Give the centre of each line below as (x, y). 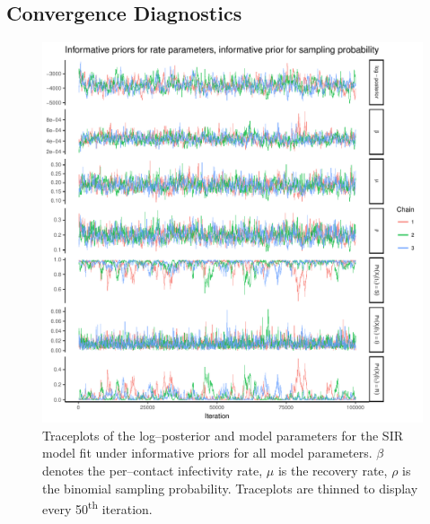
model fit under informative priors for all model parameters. (207, 453)
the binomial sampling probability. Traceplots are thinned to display (230, 488)
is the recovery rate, (333, 470)
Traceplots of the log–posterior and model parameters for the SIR (223, 435)
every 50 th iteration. (97, 507)
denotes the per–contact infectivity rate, (153, 470)
